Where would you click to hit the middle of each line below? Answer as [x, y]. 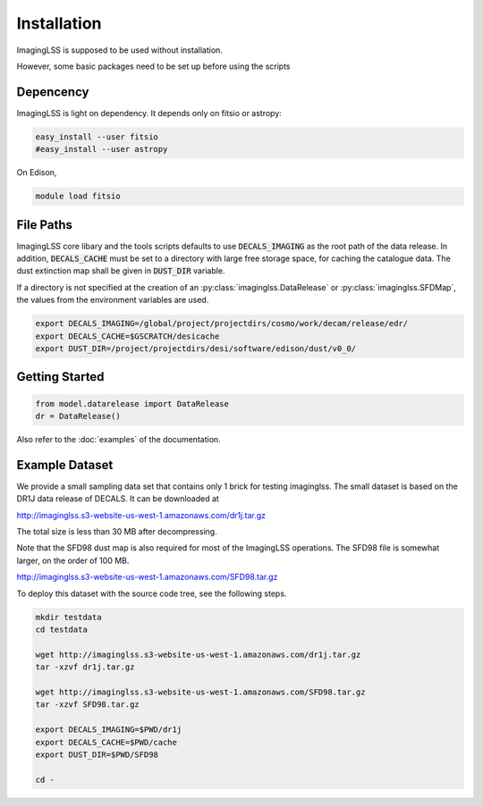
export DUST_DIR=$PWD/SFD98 [97, 754]
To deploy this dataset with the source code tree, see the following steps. [152, 593]
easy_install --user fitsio [97, 137]
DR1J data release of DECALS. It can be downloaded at [118, 499]
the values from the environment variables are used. [113, 300]
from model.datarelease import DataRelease [132, 403]
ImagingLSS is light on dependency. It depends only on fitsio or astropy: [149, 113]
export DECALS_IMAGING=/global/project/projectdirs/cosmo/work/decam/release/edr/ [222, 324]
